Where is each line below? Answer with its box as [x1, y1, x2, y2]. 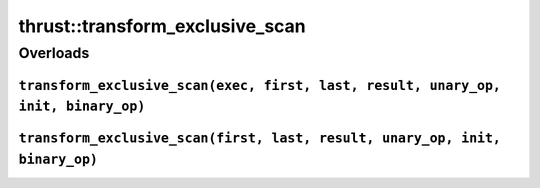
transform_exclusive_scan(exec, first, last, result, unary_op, [18, 77, 502, 94]
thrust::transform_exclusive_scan [18, 15, 307, 37]
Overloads [18, 44, 90, 62]
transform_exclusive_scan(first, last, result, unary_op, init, [18, 130, 502, 147]
